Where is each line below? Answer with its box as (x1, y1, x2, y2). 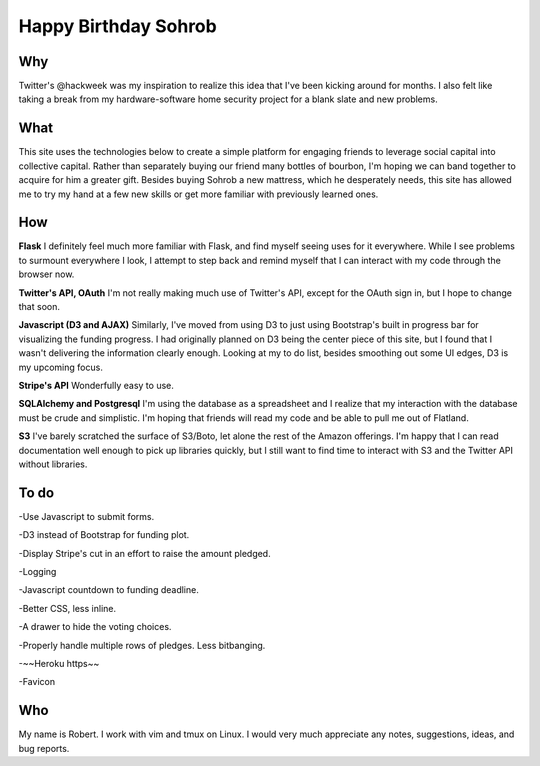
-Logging (18, 565, 57, 577)
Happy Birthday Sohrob (18, 15, 217, 37)
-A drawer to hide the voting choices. (18, 621, 172, 633)
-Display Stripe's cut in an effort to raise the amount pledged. (18, 547, 271, 559)
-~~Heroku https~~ (18, 657, 100, 669)
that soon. (18, 301, 60, 312)
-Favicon (18, 676, 55, 688)
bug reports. (18, 742, 70, 754)
